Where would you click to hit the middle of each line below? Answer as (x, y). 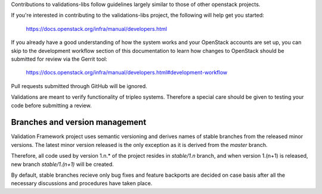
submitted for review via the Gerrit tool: (59, 59)
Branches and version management (79, 122)
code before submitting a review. (51, 105)
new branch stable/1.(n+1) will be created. (63, 164)
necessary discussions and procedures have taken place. (82, 183)
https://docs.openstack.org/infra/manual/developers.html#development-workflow (127, 73)
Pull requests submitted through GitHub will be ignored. (79, 86)
